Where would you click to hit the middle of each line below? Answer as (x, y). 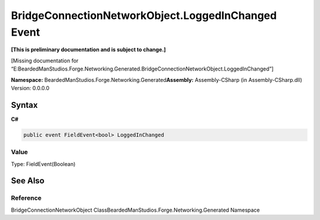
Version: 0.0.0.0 (30, 88)
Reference (26, 198)
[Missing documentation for (45, 60)
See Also (28, 181)
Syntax (24, 105)
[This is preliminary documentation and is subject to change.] (88, 50)
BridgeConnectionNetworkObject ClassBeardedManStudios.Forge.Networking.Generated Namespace (135, 210)
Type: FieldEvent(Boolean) (43, 164)
